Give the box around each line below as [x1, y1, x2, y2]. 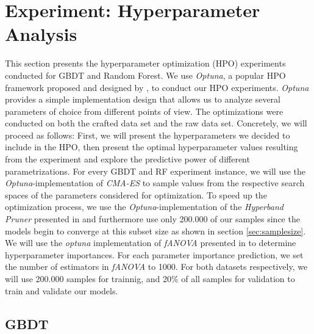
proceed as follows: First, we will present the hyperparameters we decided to [5, 128, 290, 141]
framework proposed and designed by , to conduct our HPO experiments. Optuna [5, 81, 309, 93]
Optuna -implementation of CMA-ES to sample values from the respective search [5, 176, 305, 189]
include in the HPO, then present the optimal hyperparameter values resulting [5, 140, 298, 153]
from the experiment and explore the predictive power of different [5, 153, 250, 165]
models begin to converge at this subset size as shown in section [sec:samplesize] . [5, 224, 306, 237]
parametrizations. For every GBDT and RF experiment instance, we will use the [5, 164, 306, 177]
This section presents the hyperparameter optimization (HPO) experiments [5, 57, 286, 70]
